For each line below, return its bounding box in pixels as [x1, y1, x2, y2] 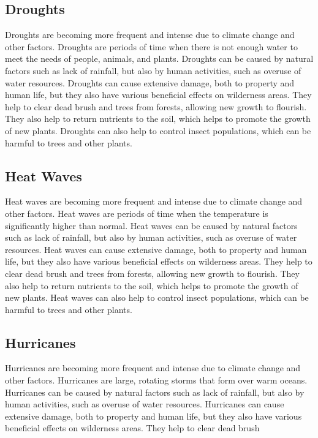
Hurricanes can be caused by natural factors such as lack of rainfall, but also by [5, 385, 305, 398]
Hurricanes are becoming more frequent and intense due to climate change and [5, 361, 301, 374]
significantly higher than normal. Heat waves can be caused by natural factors [5, 219, 298, 232]
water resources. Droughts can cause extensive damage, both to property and [5, 76, 295, 89]
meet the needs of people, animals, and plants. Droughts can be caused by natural [5, 52, 314, 65]
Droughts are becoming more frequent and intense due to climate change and [5, 28, 295, 41]
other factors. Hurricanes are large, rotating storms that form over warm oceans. [5, 374, 308, 387]
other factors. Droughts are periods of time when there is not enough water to [5, 40, 298, 53]
